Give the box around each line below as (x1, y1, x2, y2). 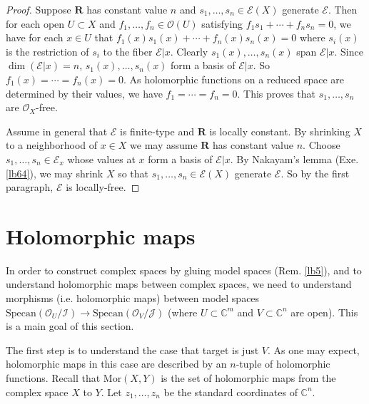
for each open (6, 16, 65, 31)
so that (118, 165, 149, 180)
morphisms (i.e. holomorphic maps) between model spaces (6, 291, 260, 306)
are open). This (290, 304, 358, 319)
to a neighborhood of (6, 138, 98, 152)
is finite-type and (120, 123, 194, 138)
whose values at (67, 151, 136, 166)
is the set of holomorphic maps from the (161, 371, 336, 385)
